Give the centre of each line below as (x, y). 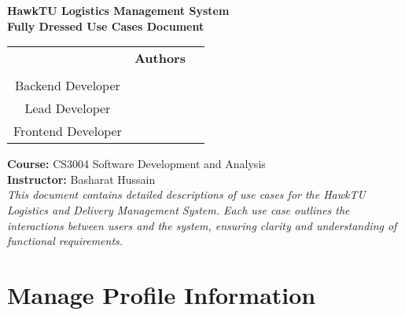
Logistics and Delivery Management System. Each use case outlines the (179, 209)
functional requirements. (65, 241)
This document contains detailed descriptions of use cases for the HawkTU (186, 194)
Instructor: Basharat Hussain (81, 179)
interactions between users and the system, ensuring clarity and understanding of (202, 225)
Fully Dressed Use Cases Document (106, 26)
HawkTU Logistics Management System (118, 10)
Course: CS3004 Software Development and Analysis (136, 164)
